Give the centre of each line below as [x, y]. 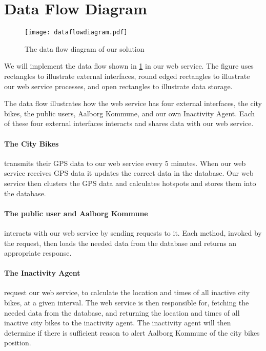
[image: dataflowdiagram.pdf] [76, 33]
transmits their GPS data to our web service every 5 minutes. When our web [125, 163]
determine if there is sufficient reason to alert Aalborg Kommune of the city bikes [132, 332]
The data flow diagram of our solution [85, 48]
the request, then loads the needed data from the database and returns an [120, 243]
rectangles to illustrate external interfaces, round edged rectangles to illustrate [127, 76]
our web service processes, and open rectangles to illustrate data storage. [118, 86]
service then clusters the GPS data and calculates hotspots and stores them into [130, 183]
